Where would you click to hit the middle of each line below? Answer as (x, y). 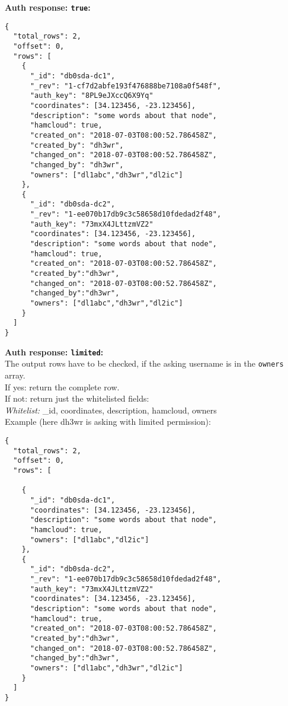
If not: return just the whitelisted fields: (77, 398)
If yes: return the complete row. (62, 387)
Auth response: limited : (54, 352)
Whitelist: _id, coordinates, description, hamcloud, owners (111, 410)
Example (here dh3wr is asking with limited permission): (108, 422)
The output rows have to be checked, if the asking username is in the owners (144, 363)
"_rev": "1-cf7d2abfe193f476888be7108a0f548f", (126, 86)
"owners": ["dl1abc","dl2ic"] (89, 540)
